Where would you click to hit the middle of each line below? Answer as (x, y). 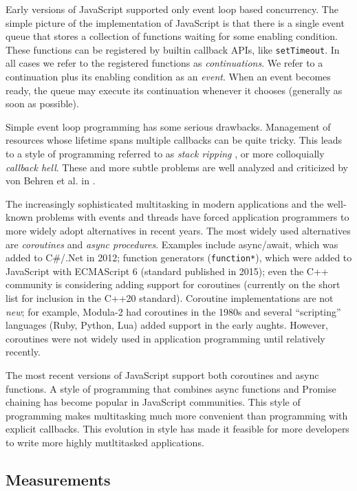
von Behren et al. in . (51, 181)
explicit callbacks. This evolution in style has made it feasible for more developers (177, 429)
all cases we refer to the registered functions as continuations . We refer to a (164, 63)
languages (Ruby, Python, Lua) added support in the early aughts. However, (167, 325)
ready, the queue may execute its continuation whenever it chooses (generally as (174, 90)
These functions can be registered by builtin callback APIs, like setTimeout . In (173, 49)
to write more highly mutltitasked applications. (105, 442)
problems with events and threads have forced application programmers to (193, 217)
